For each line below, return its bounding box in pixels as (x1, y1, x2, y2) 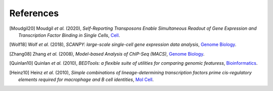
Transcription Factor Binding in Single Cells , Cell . (18, 32, 120, 38)
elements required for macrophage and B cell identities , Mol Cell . (18, 76, 154, 82)
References (9, 8, 59, 19)
